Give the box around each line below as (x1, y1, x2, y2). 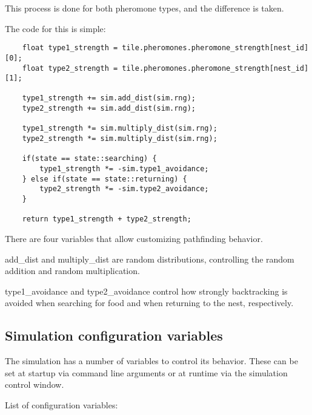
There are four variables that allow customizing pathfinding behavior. (5, 232, 263, 244)
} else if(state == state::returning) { (22, 174, 187, 183)
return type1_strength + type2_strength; (22, 215, 191, 224)
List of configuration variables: (5, 398, 118, 411)
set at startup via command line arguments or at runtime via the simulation (5, 366, 288, 379)
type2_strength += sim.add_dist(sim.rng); (22, 104, 196, 113)
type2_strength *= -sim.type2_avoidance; (39, 185, 209, 194)
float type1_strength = (22, 44, 118, 53)
